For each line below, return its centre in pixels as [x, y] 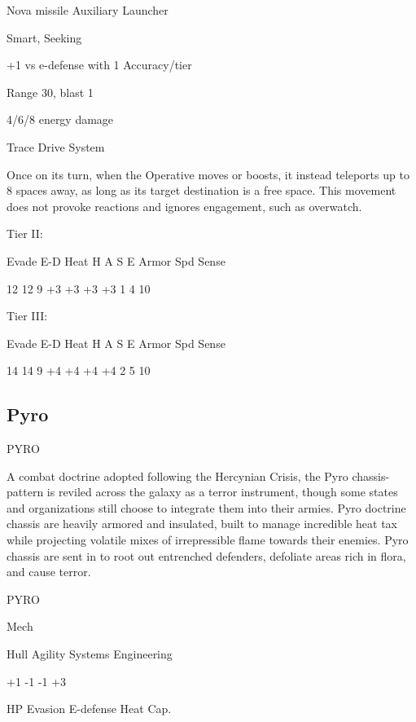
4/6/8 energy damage [60, 119]
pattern [25, 492]
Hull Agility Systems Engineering [90, 654]
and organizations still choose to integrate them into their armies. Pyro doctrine [206, 507]
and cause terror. [49, 572]
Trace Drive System [56, 146]
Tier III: [27, 316]
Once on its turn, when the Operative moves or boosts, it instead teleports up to [208, 174]
